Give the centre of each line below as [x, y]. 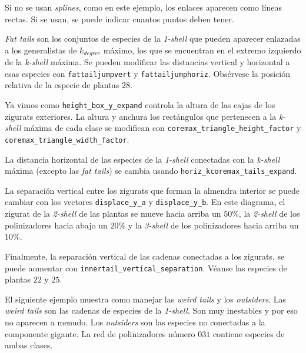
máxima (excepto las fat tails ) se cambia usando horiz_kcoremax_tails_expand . [151, 171]
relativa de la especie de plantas [62, 85]
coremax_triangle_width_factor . [67, 139]
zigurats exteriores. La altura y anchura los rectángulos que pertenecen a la [141, 116]
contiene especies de [249, 333]
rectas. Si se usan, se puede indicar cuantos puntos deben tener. [119, 19]
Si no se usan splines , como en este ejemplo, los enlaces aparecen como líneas [143, 7]
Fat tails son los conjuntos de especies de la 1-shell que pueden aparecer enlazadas [153, 38]
